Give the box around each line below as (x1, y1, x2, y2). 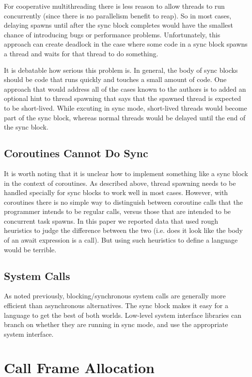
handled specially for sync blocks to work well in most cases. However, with (4, 187, 228, 197)
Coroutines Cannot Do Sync (4, 146, 148, 161)
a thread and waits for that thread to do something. (4, 48, 158, 58)
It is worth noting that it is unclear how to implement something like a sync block (4, 168, 248, 178)
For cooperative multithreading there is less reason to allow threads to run (4, 1, 225, 11)
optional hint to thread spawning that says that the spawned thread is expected (4, 93, 241, 103)
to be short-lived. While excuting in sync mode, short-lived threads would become (4, 102, 247, 113)
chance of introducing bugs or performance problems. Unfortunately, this (4, 29, 220, 39)
